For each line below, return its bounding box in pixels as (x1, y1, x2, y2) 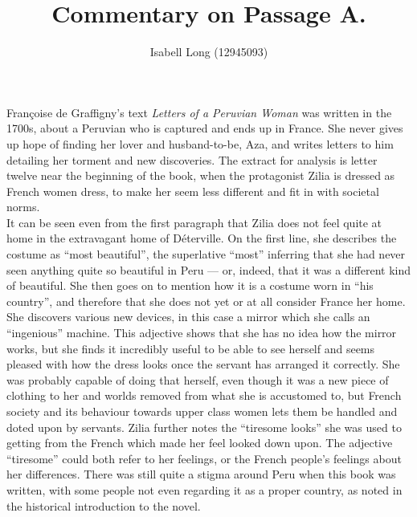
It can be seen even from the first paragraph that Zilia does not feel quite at (6, 214, 382, 230)
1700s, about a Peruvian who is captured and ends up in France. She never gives (6, 120, 403, 136)
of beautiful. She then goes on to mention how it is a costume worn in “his (6, 277, 374, 294)
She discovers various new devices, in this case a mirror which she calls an (6, 308, 370, 325)
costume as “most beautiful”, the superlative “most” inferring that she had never (6, 246, 406, 263)
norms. (6, 198, 40, 215)
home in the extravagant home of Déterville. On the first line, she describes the (6, 230, 397, 246)
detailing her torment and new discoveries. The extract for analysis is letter (6, 151, 378, 168)
